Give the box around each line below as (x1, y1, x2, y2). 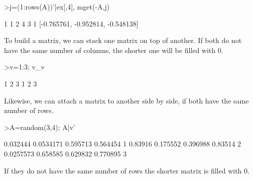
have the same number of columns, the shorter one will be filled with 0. (4, 44, 223, 55)
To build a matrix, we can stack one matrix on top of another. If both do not (4, 35, 242, 45)
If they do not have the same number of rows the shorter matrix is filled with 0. (4, 165, 249, 175)
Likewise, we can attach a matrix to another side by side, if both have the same (4, 95, 249, 105)
